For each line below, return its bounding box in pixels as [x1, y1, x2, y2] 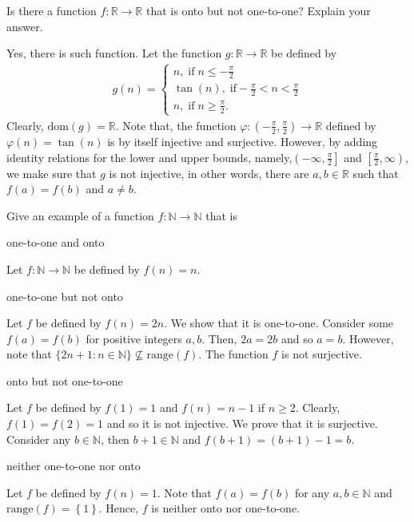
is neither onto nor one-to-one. [151, 500, 301, 516]
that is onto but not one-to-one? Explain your [145, 2, 371, 18]
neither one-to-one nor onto [6, 457, 141, 474]
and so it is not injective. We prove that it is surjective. [106, 415, 378, 432]
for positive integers [86, 330, 182, 346]
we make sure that [6, 164, 97, 181]
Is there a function [6, 2, 97, 18]
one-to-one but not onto [6, 287, 123, 304]
